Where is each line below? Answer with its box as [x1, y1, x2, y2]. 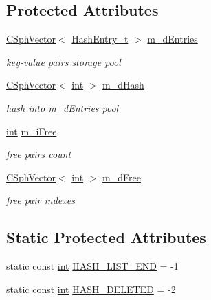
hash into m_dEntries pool [6, 100, 119, 115]
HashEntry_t [71, 32, 129, 46]
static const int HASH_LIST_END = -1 [6, 259, 179, 273]
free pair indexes [6, 193, 75, 207]
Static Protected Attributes [6, 227, 206, 248]
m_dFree [102, 170, 141, 184]
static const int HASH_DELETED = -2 [6, 281, 176, 296]
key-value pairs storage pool [6, 54, 121, 69]
